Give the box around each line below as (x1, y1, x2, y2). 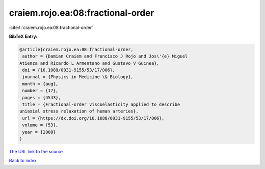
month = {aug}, (22, 81, 59, 86)
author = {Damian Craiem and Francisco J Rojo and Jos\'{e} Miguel (22, 54, 188, 59)
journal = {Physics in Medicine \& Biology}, (22, 74, 133, 80)
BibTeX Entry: (9, 33, 38, 39)
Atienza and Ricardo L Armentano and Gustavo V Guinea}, (19, 60, 159, 66)
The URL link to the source (9, 148, 63, 154)
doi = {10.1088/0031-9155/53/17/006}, (22, 67, 115, 73)
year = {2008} (22, 129, 56, 135)
